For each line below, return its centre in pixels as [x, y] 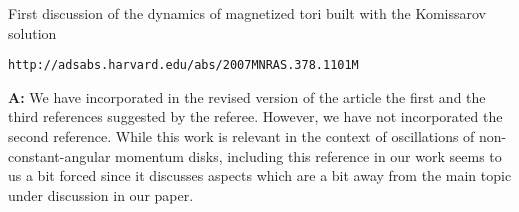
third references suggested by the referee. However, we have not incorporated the [255, 116]
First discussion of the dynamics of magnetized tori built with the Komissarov [247, 13]
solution [32, 32]
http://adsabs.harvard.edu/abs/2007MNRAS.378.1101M [183, 65]
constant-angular [59, 155]
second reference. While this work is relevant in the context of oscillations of [241, 136]
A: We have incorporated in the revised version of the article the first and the [247, 96]
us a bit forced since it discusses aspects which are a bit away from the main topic [260, 175]
